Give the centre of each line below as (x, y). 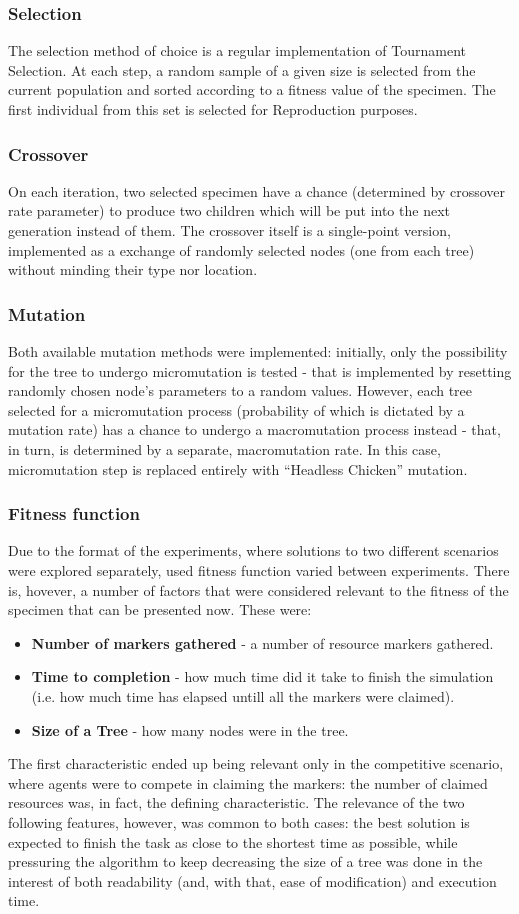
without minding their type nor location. (133, 269)
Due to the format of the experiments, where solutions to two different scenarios (253, 550)
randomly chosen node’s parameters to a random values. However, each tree (240, 390)
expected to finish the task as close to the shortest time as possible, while (233, 841)
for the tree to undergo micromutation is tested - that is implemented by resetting (260, 370)
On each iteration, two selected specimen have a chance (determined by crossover (256, 190)
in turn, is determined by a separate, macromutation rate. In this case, (224, 448)
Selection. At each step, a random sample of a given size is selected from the (242, 69)
